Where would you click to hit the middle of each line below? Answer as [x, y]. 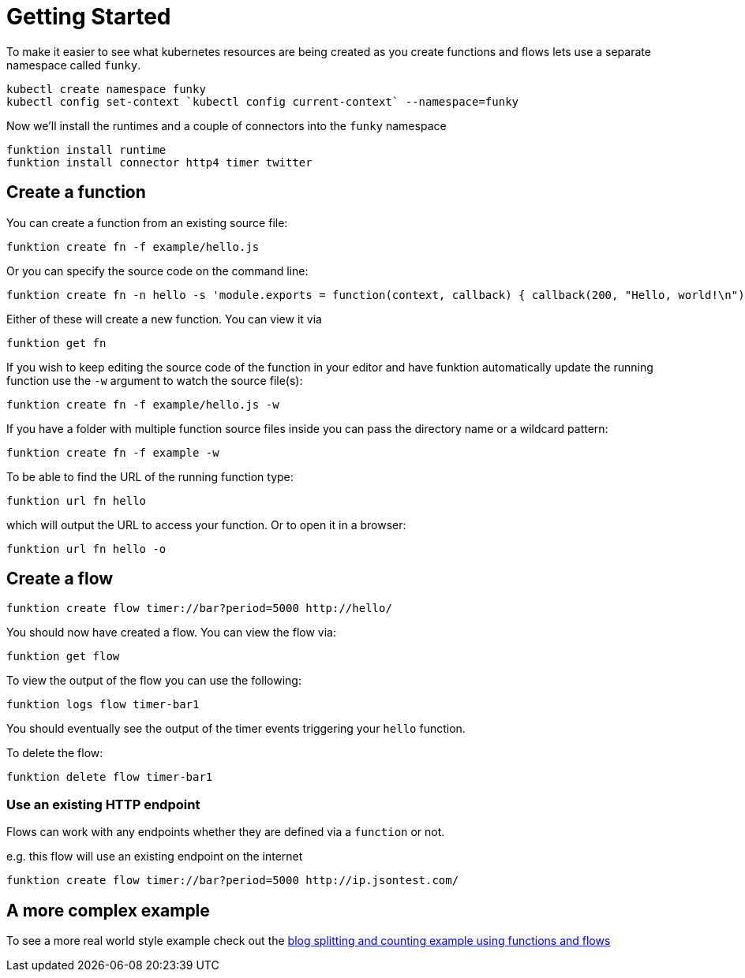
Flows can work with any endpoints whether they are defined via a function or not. [226, 832]
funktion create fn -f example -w [113, 452]
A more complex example [108, 910]
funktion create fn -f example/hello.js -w [143, 404]
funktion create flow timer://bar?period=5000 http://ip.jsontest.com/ [233, 881]
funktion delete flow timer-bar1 [110, 777]
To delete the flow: [55, 753]
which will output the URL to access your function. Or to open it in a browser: [206, 524]
